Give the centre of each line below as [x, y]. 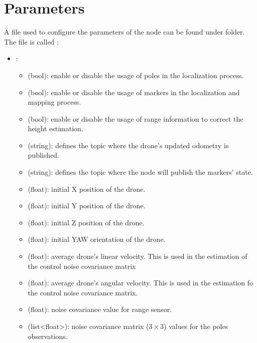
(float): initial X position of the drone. [87, 189]
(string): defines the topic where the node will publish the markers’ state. [140, 172]
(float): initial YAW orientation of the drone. [97, 239]
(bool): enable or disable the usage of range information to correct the [136, 118]
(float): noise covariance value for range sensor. [100, 309]
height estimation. [55, 128]
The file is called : [31, 41]
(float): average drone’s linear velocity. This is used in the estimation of [138, 256]
